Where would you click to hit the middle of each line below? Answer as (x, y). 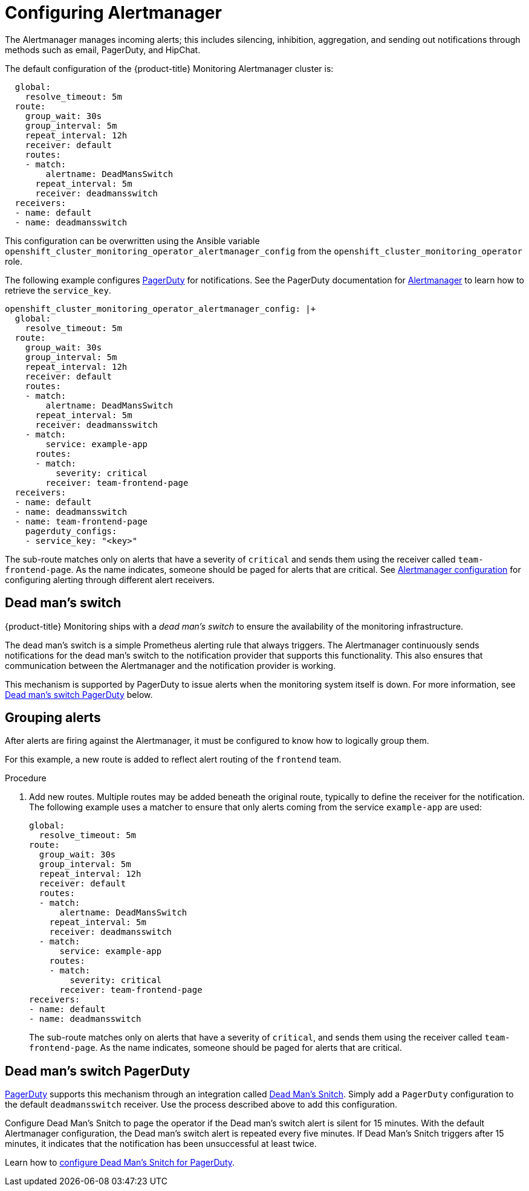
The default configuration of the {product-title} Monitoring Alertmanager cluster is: (169, 68)
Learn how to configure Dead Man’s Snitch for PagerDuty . (120, 1163)
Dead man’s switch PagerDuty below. (79, 694)
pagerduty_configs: (71, 531)
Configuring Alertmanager (113, 13)
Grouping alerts (53, 718)
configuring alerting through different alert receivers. (110, 579)
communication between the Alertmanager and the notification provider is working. (170, 665)
